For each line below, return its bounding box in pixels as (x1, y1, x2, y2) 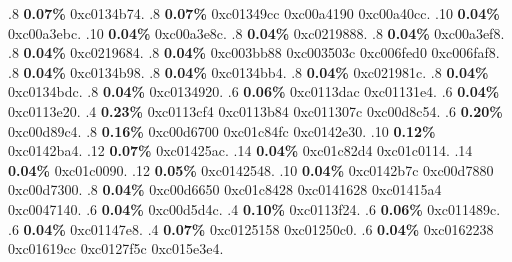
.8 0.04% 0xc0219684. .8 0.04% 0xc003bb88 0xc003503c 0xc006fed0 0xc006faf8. (8, 42, 500, 63)
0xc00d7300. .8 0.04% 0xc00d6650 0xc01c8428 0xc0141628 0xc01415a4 (8, 179, 442, 200)
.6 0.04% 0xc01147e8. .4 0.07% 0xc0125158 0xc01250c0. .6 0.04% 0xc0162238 (8, 218, 494, 239)
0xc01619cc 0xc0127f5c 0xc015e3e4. (8, 238, 224, 259)
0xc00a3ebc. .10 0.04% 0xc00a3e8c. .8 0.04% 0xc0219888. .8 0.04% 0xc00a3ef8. (8, 22, 505, 43)
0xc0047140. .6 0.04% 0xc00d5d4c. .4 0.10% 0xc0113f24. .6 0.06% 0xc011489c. (8, 198, 501, 219)
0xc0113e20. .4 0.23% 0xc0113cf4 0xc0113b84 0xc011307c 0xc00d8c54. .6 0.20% (8, 100, 503, 121)
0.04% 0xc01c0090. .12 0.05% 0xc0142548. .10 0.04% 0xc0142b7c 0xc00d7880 (8, 159, 494, 180)
